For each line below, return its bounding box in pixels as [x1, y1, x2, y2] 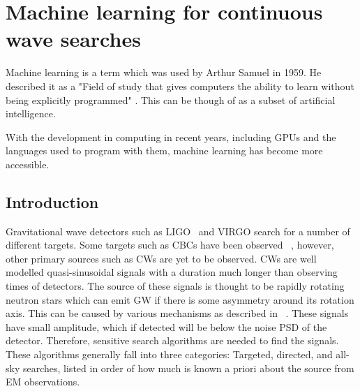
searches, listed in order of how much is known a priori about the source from [22, 360, 354, 375]
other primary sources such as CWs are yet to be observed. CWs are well [6, 251, 317, 265]
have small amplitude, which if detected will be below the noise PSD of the [6, 319, 327, 334]
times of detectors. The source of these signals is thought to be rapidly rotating [6, 279, 345, 293]
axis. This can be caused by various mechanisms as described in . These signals [6, 306, 349, 320]
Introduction [6, 191, 99, 212]
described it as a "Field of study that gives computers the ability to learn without [6, 78, 354, 93]
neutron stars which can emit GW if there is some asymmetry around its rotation [6, 292, 354, 307]
